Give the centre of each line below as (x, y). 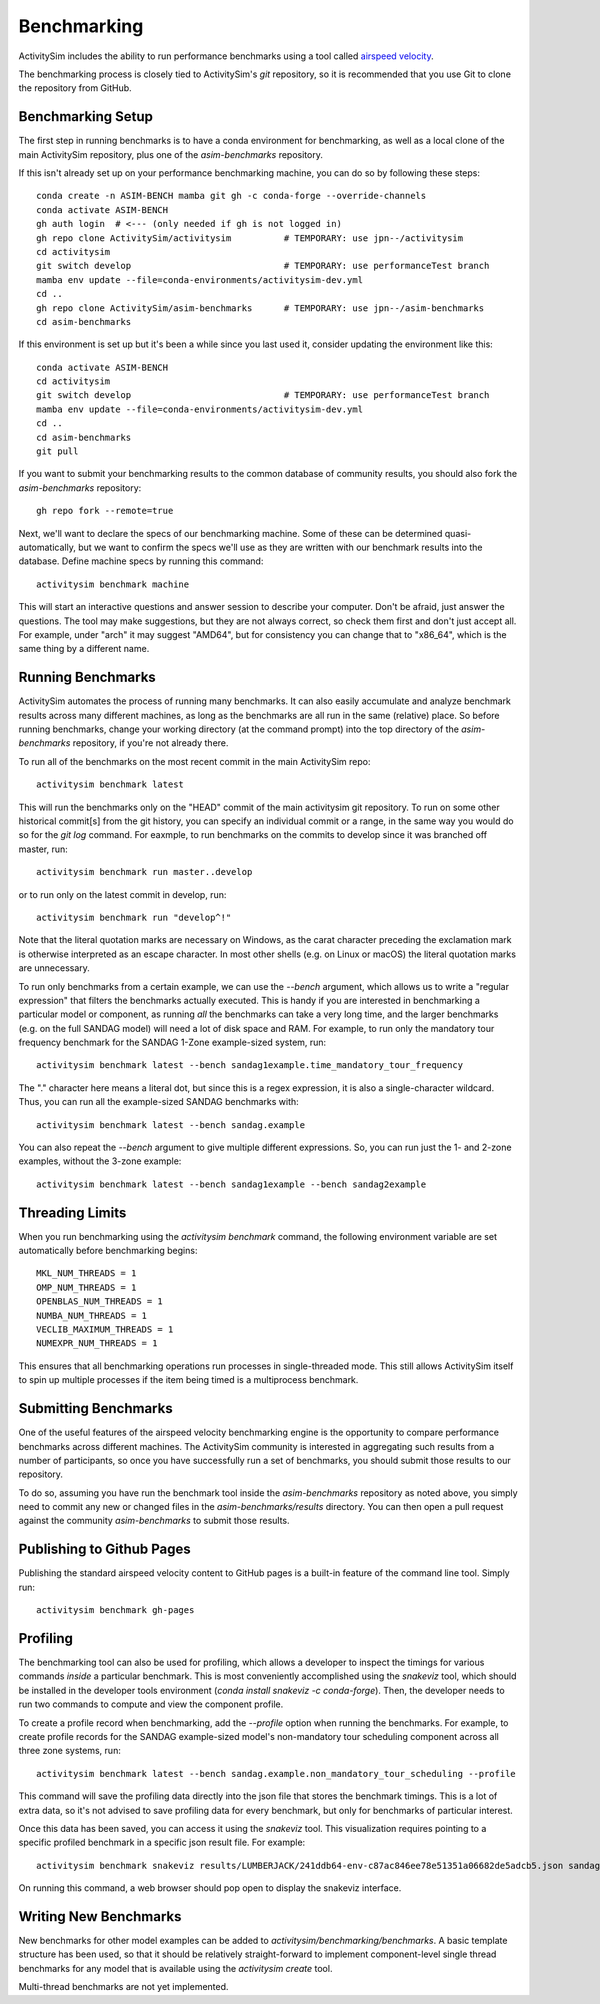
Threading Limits (72, 1212)
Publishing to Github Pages (105, 1549)
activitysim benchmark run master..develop (144, 872)
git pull (57, 451)
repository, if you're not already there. (150, 743)
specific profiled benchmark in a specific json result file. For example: (162, 1842)
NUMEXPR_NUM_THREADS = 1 (97, 1343)
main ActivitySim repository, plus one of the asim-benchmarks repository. (171, 154)
